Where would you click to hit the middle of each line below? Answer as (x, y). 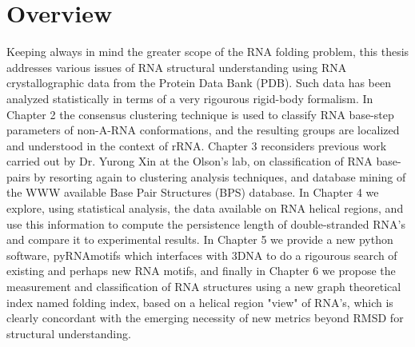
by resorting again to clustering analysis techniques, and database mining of (220, 176)
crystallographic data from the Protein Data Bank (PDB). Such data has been (199, 83)
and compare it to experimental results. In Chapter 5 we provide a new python (200, 239)
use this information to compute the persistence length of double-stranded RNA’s (206, 223)
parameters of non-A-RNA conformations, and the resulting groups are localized (203, 130)
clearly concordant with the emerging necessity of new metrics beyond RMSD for (205, 318)
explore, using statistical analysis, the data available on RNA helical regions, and (205, 208)
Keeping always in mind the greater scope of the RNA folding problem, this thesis (208, 52)
